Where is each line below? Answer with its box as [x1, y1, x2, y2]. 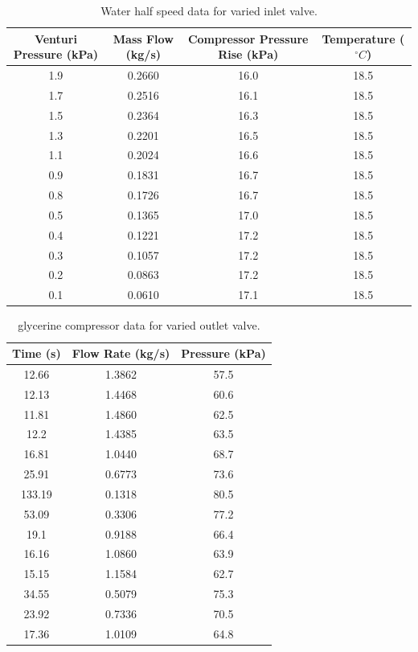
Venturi [34, 30, 77, 47]
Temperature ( [322, 30, 405, 47]
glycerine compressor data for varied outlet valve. [18, 317, 260, 334]
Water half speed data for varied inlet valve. [100, 2, 318, 18]
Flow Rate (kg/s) [72, 345, 170, 361]
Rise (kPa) [218, 46, 279, 63]
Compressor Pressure [187, 30, 309, 47]
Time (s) [12, 345, 61, 361]
